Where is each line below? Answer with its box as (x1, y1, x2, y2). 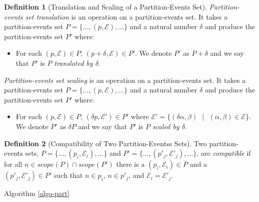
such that (54, 170, 83, 180)
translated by (54, 57, 93, 68)
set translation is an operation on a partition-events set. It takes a (25, 11, 228, 22)
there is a (116, 159, 145, 169)
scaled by (152, 121, 179, 131)
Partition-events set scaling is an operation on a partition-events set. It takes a (4, 74, 246, 85)
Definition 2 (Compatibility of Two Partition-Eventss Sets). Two (4, 138, 207, 148)
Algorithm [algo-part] (4, 188, 70, 198)
